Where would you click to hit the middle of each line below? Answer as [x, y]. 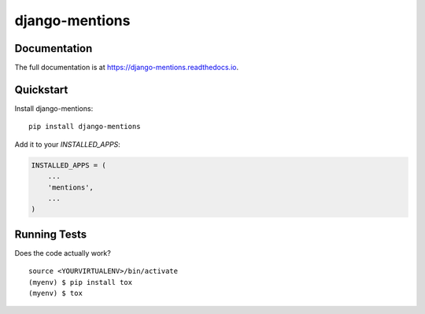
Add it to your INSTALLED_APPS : [68, 144]
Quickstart [41, 89]
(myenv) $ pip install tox [81, 282]
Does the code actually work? [63, 253]
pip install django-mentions [85, 127]
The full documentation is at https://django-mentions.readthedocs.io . [127, 68]
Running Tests [50, 234]
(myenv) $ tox [55, 293]
